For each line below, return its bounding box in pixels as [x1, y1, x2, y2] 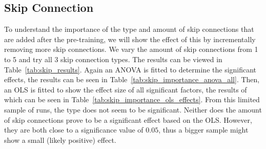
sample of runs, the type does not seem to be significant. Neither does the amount [4, 104, 262, 115]
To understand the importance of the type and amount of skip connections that [4, 24, 254, 34]
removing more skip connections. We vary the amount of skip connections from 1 [4, 44, 258, 54]
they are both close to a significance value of [4, 124, 144, 135]
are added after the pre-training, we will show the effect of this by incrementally [4, 33, 256, 44]
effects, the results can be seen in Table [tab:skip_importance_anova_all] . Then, [4, 74, 260, 85]
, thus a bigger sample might [158, 124, 249, 135]
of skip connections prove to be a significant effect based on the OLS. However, [4, 114, 252, 125]
